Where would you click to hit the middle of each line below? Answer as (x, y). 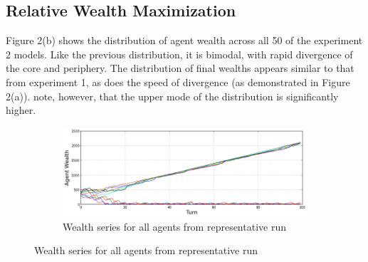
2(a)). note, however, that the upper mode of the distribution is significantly (172, 96)
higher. (21, 110)
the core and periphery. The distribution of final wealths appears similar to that (180, 68)
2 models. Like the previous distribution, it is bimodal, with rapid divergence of (179, 54)
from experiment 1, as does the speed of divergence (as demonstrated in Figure (178, 82)
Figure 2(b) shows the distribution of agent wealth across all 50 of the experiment (184, 40)
